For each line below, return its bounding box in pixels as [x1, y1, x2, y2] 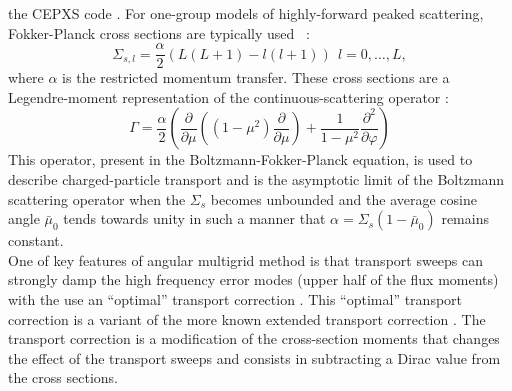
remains [441, 208, 489, 229]
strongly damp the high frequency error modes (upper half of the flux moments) [8, 269, 499, 290]
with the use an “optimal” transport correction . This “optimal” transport [8, 289, 463, 309]
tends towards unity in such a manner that [63, 208, 326, 229]
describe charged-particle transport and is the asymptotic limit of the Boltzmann [8, 169, 505, 190]
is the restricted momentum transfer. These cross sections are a [62, 67, 450, 88]
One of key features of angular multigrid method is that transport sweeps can [8, 249, 484, 270]
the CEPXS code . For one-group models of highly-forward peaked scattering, [8, 3, 484, 23]
